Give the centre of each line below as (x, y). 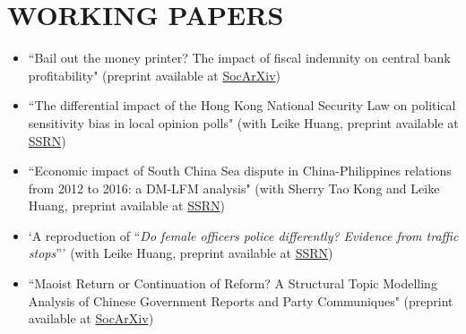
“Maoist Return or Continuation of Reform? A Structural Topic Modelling (233, 283)
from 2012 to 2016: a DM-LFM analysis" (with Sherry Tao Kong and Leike (234, 188)
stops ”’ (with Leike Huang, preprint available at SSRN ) (181, 253)
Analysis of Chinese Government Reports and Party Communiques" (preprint (241, 300)
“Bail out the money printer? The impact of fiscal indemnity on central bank (239, 58)
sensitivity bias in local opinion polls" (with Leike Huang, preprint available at (243, 122)
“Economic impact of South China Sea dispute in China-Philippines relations (240, 171)
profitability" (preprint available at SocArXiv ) (154, 75)
